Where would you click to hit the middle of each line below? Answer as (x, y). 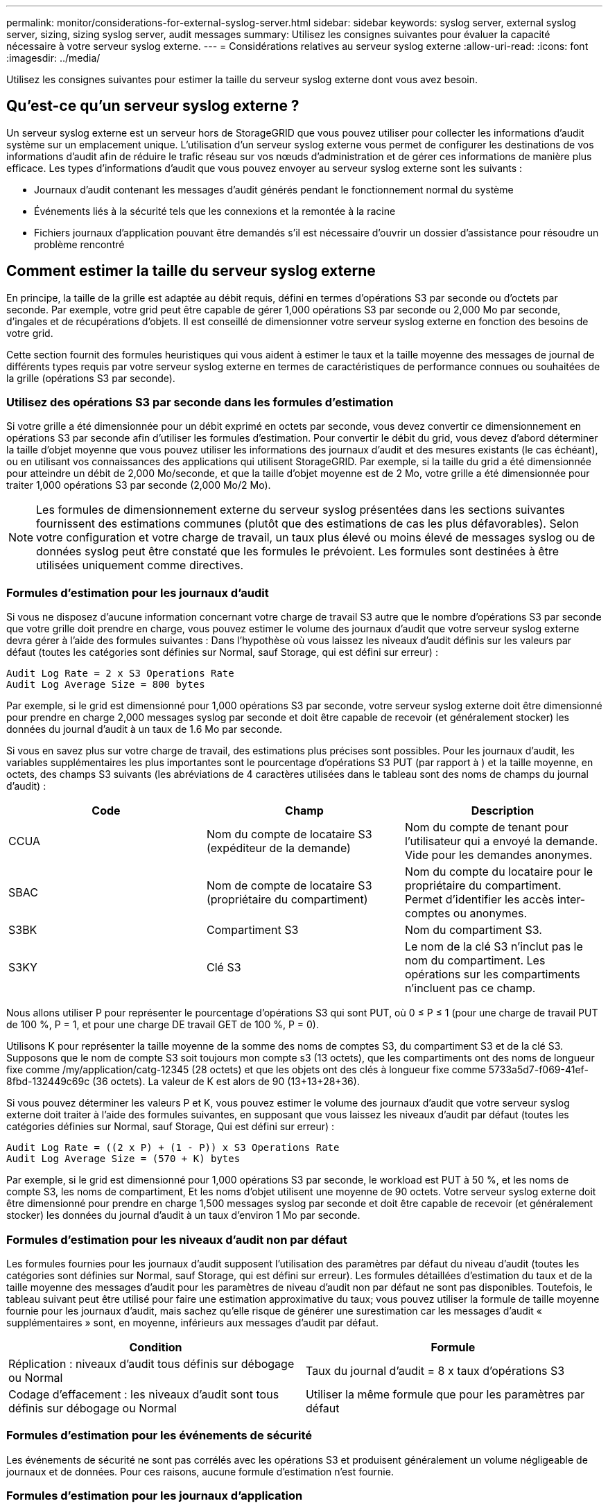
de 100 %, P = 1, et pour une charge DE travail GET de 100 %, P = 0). (163, 1025)
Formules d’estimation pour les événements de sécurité (159, 1436)
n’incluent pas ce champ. (470, 988)
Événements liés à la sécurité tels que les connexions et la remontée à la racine (215, 211)
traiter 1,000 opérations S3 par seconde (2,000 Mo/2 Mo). (139, 485)
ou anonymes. (490, 913)
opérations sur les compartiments (492, 974)
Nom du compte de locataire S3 (289, 834)
